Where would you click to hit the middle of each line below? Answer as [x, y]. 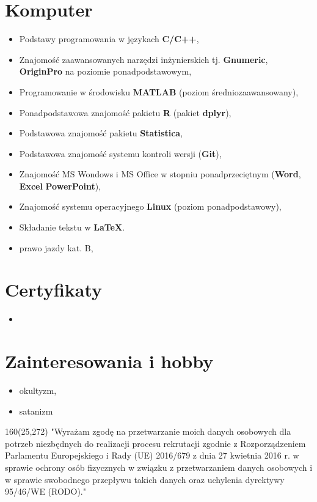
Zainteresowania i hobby [109, 361]
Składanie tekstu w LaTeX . [72, 227]
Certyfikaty [54, 290]
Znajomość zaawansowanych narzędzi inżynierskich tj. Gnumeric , [144, 59]
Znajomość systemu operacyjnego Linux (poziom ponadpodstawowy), [150, 206]
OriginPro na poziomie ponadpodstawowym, [105, 71]
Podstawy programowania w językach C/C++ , [109, 39]
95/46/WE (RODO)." [46, 491]
